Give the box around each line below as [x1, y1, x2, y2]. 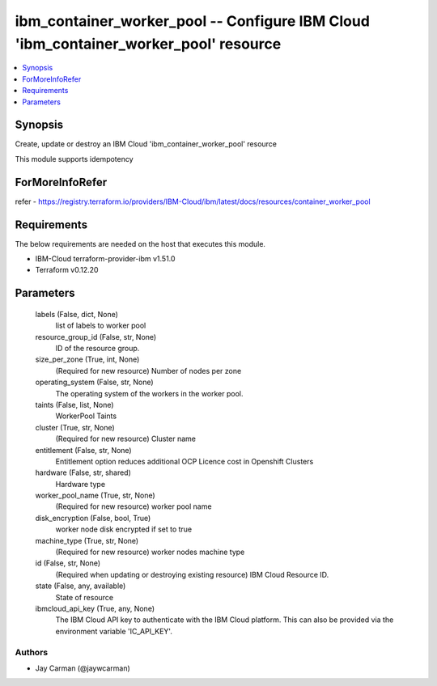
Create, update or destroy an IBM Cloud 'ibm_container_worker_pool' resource [15, 139, 278, 149]
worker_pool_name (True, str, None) [35, 490, 155, 501]
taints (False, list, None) [35, 400, 114, 409]
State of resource [55, 592, 114, 602]
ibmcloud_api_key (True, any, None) [35, 603, 155, 613]
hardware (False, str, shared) [35, 468, 131, 477]
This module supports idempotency [15, 154, 134, 163]
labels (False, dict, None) [35, 309, 119, 319]
